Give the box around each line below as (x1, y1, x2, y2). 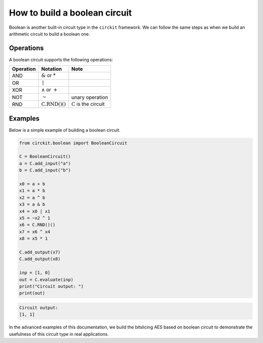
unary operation (71, 94, 108, 101)
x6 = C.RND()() (19, 222, 56, 228)
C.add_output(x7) (19, 249, 61, 255)
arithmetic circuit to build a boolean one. (9, 31, 90, 37)
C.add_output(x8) (19, 256, 61, 262)
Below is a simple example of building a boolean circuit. (9, 127, 121, 133)
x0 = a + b (19, 181, 45, 187)
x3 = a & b (19, 202, 45, 207)
